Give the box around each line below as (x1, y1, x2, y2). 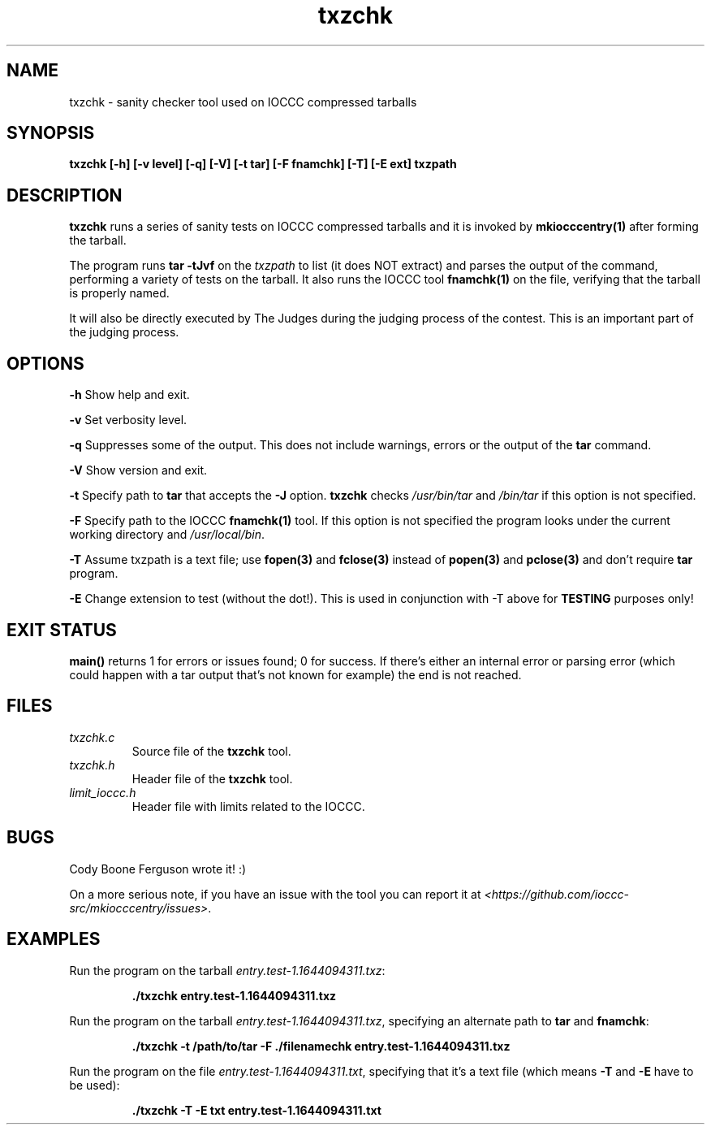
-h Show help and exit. (69, 388, 190, 402)
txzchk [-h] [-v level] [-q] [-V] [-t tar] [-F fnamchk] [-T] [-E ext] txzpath (69, 157, 457, 171)
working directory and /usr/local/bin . (69, 527, 265, 542)
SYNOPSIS (6, 123, 95, 144)
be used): (69, 1077, 120, 1092)
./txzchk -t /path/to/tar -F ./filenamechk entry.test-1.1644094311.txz (131, 1038, 511, 1053)
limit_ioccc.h (69, 785, 136, 799)
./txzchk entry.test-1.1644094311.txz (131, 988, 337, 1003)
